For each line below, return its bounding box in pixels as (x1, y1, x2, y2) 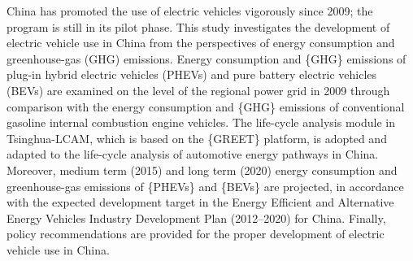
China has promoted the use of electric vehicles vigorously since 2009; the (7, 2, 373, 19)
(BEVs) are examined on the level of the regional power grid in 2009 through (7, 81, 390, 98)
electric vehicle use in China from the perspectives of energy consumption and (7, 34, 395, 51)
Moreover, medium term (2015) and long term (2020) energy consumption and (7, 161, 398, 178)
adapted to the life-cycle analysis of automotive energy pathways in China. (7, 146, 379, 163)
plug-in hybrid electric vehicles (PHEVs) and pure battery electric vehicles (7, 66, 377, 83)
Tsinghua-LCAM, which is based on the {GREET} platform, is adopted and (7, 129, 387, 146)
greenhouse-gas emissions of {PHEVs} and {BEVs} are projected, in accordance (7, 177, 404, 194)
